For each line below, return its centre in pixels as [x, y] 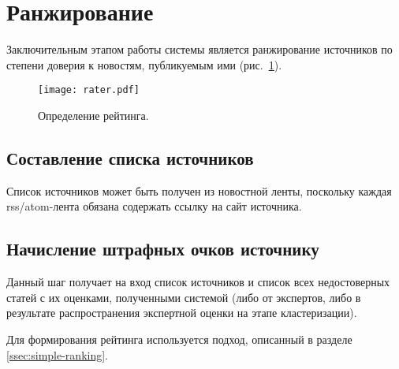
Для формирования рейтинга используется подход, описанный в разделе [179, 339]
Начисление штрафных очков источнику [163, 249]
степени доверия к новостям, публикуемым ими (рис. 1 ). [144, 64]
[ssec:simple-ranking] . [58, 354]
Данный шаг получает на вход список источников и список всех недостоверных [198, 282]
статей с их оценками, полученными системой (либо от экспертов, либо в [184, 297]
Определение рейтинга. [93, 115]
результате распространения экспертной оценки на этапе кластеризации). [182, 313]
